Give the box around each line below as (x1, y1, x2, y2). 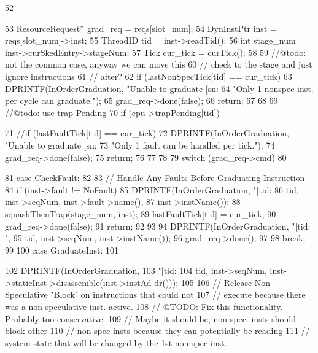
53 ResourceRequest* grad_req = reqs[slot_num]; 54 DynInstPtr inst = (5, 21, 277, 34)
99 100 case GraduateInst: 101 (5, 243, 118, 256)
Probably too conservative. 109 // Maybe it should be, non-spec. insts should (5, 312, 297, 325)
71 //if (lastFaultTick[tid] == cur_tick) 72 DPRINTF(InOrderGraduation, (5, 126, 289, 139)
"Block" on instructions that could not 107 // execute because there (50, 288, 306, 301)
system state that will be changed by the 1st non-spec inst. (5, 336, 227, 349)
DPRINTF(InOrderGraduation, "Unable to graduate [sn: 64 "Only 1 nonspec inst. (5, 82, 314, 95)
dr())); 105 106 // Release (154, 276, 252, 289)
